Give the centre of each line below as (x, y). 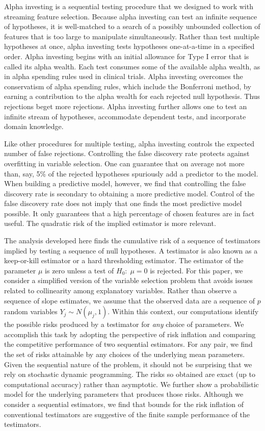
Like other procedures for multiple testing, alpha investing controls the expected (129, 143)
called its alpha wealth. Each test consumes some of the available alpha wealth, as (132, 66)
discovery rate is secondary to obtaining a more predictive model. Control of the (129, 193)
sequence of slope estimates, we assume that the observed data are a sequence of (130, 300)
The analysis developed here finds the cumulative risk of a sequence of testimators (132, 240)
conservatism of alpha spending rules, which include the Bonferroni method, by (128, 86)
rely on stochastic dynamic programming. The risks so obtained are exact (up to (130, 374)
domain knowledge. (34, 126)
